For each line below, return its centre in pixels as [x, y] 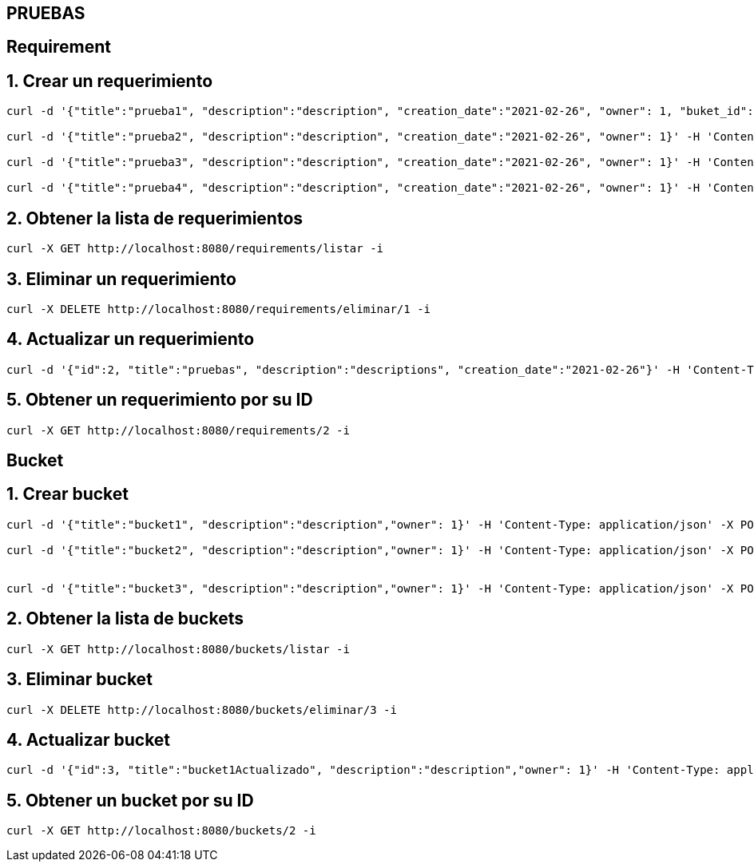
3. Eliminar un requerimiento [121, 279]
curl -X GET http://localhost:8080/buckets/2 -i [161, 831]
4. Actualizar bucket [89, 740]
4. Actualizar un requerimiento [131, 339]
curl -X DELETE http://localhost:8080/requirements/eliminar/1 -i [219, 309]
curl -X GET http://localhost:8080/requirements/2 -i [178, 430]
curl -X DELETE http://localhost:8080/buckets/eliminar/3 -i [202, 709]
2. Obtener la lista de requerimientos [155, 218]
